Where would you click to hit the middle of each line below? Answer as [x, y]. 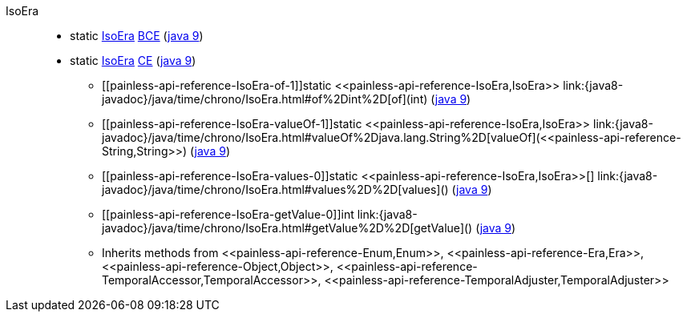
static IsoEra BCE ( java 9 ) [137, 36]
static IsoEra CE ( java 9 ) [133, 60]
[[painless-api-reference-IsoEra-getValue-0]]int [228, 214]
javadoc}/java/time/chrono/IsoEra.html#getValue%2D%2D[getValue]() [287, 228]
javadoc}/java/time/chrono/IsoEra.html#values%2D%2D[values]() [275, 189]
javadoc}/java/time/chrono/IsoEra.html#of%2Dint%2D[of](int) [265, 99]
